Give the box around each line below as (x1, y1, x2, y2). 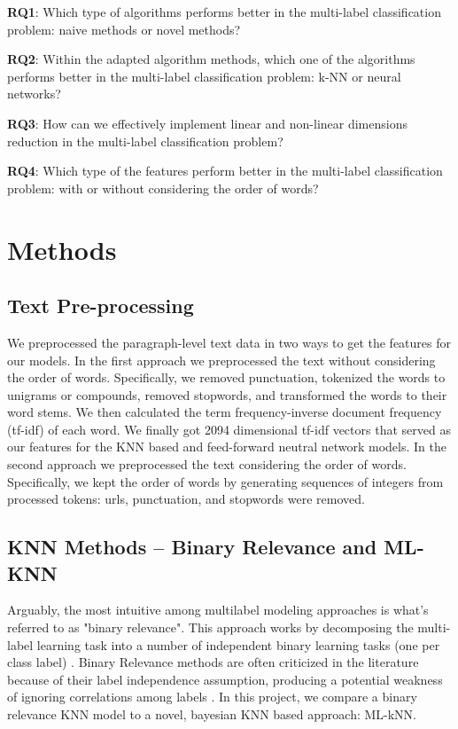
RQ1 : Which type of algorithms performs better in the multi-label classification (7, 3, 441, 20)
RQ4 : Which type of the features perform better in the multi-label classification (7, 161, 443, 180)
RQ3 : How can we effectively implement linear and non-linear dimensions (7, 114, 408, 132)
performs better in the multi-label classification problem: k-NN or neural (7, 67, 401, 85)
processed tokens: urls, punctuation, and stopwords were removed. (7, 490, 365, 508)
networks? (7, 84, 61, 103)
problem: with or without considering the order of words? (7, 178, 319, 197)
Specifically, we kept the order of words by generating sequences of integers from (7, 472, 444, 490)
